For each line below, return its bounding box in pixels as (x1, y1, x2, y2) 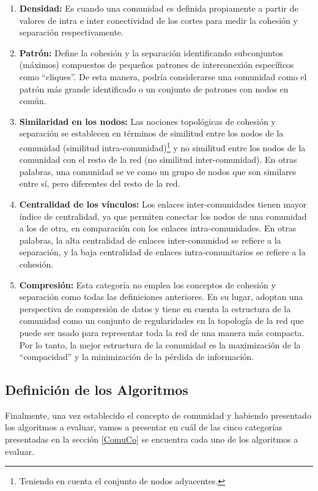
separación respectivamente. (19, 26, 124, 39)
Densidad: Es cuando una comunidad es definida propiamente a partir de (19, 2, 298, 14)
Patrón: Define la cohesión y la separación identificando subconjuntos (19, 46, 284, 59)
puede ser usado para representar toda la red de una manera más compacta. (19, 326, 305, 339)
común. (19, 94, 46, 107)
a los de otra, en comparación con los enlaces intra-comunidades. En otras (19, 222, 297, 234)
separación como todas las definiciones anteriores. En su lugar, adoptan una (19, 290, 303, 303)
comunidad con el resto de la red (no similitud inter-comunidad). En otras (19, 153, 297, 166)
